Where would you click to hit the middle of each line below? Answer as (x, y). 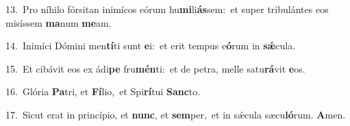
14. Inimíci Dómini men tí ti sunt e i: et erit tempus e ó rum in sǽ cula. (151, 46)
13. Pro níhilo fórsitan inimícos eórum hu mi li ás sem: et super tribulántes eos (167, 9)
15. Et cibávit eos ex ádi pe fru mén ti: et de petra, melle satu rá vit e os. (155, 68)
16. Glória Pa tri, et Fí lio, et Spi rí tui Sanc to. (103, 91)
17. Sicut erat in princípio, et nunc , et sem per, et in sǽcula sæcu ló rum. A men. (176, 114)
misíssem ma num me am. (59, 22)
